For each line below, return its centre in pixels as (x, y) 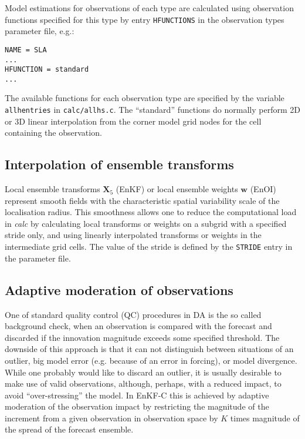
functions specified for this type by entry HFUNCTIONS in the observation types (145, 19)
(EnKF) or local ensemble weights (177, 189)
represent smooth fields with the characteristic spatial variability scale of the (142, 200)
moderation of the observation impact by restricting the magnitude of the (137, 406)
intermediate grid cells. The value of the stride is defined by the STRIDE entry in (149, 247)
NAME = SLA (26, 50)
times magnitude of (265, 418)
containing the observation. (53, 133)
